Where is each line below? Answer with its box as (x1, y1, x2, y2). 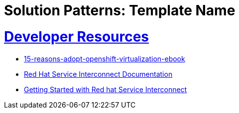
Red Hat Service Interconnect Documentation (24, 69, 173, 78)
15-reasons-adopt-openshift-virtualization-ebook (24, 54, 185, 63)
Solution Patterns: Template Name (4, 2, 236, 19)
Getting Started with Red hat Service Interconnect (24, 85, 187, 94)
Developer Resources (4, 28, 149, 45)
